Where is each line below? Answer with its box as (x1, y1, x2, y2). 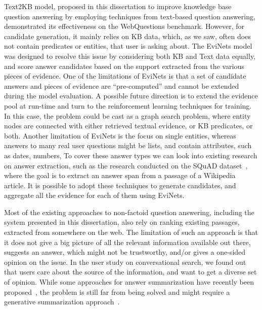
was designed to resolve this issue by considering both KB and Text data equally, (4, 50, 256, 61)
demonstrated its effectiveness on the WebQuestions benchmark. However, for (4, 21, 245, 31)
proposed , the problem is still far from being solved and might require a (4, 286, 230, 297)
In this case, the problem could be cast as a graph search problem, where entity (4, 110, 251, 121)
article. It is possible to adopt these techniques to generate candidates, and (4, 180, 236, 190)
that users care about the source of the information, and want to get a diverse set (4, 266, 257, 277)
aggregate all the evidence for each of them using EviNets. (4, 190, 185, 200)
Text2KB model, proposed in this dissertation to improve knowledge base (4, 1, 232, 11)
